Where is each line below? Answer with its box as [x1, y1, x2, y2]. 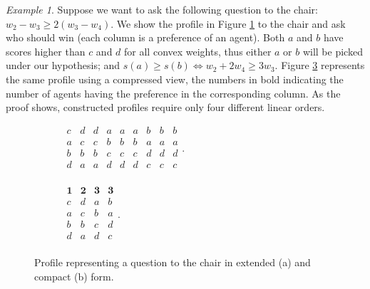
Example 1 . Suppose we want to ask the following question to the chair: [6, 2, 318, 16]
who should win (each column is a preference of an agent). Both [6, 30, 285, 45]
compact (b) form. [34, 268, 114, 283]
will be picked [302, 43, 363, 58]
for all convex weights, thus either [124, 43, 272, 58]
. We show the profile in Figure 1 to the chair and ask [111, 16, 346, 31]
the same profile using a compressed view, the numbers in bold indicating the [6, 71, 344, 86]
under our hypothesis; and [6, 58, 120, 73]
